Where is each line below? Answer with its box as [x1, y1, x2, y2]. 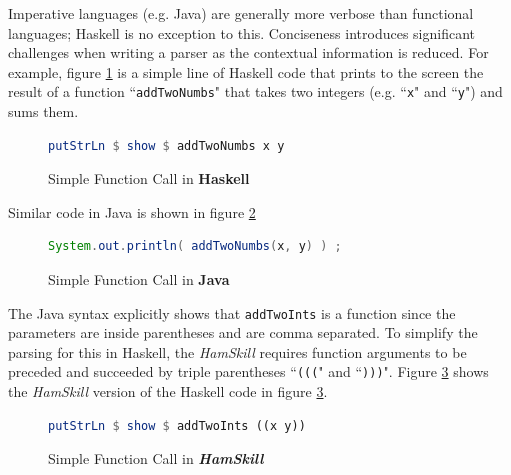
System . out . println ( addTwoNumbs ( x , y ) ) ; [48, 239, 342, 254]
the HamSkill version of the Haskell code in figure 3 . [8, 381, 328, 402]
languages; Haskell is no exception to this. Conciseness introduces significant [8, 22, 475, 43]
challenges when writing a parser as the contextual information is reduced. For [8, 42, 489, 63]
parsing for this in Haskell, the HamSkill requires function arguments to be [8, 341, 467, 362]
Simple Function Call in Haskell [48, 168, 250, 189]
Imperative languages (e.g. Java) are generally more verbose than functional [8, 3, 474, 23]
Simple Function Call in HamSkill [48, 448, 264, 469]
